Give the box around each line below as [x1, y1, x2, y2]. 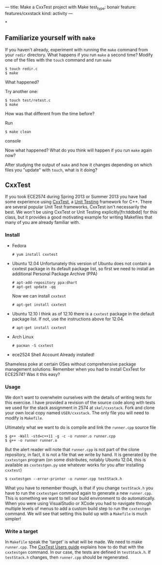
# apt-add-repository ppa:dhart [12, 280, 77, 285]
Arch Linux [12, 334, 34, 340]
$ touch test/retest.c [5, 98, 51, 103]
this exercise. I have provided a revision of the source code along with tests [5, 400, 156, 406]
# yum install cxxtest [12, 252, 58, 257]
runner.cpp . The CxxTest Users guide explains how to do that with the [5, 544, 144, 550]
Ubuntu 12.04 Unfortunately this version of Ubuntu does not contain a [12, 260, 151, 266]
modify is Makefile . [5, 415, 44, 421]
